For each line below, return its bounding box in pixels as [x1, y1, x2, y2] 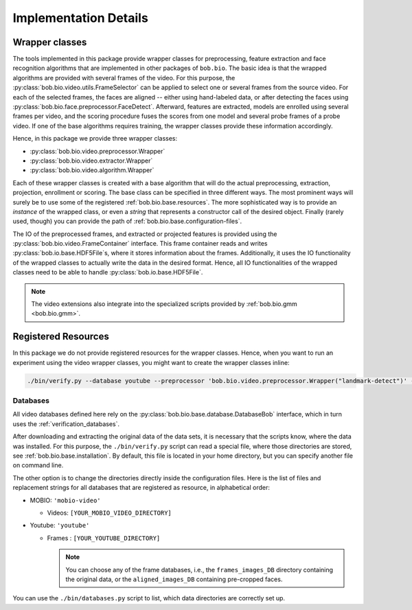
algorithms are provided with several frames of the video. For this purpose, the [12, 73, 236, 82]
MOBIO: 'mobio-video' [30, 496, 101, 504]
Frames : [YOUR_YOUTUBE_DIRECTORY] [47, 534, 161, 542]
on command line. [12, 461, 64, 469]
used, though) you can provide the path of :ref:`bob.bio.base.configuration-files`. [12, 217, 242, 226]
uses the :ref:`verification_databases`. [12, 419, 120, 428]
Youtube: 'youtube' [30, 521, 90, 530]
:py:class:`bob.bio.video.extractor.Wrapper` [30, 156, 153, 165]
